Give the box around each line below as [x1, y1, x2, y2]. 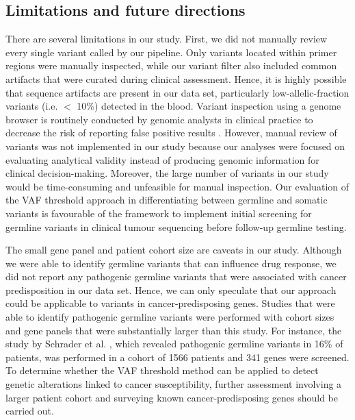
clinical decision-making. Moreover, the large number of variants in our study [5, 166, 329, 180]
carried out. [5, 404, 54, 418]
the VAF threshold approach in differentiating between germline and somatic [5, 193, 328, 207]
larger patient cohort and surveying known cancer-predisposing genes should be [5, 390, 338, 404]
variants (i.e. [5, 99, 58, 113]
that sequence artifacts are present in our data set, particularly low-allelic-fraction [5, 85, 350, 99]
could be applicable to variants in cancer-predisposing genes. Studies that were [5, 296, 335, 310]
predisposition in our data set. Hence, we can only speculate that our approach [5, 282, 337, 297]
